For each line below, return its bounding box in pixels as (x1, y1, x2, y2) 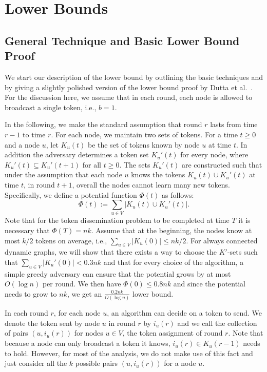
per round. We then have (42, 278, 121, 289)
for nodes (74, 327, 103, 338)
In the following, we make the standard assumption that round (5, 119, 202, 130)
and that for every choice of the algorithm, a (103, 257, 244, 267)
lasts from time (210, 119, 258, 130)
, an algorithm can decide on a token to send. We (107, 307, 262, 318)
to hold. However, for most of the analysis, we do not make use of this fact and (5, 347, 253, 358)
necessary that (5, 225, 50, 236)
